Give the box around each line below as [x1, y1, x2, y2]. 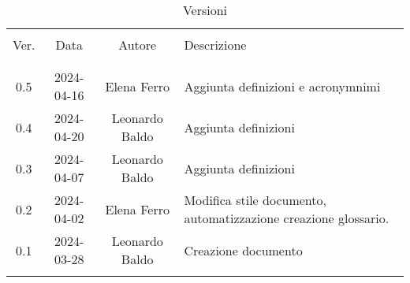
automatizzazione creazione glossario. [184, 209, 389, 227]
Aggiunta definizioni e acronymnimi [184, 76, 381, 95]
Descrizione [184, 35, 247, 54]
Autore [118, 35, 157, 54]
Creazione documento [184, 240, 303, 259]
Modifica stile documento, [184, 191, 326, 209]
